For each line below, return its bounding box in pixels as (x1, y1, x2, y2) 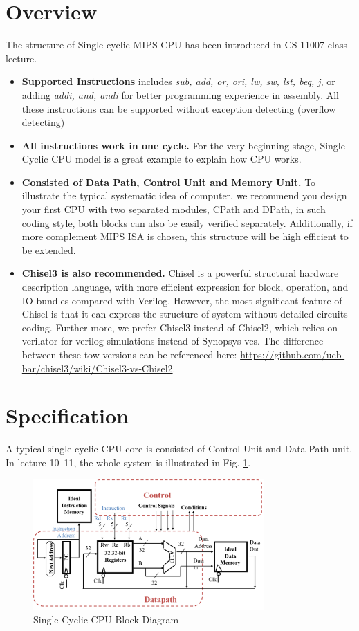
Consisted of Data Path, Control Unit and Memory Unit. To (21, 174, 316, 189)
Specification (6, 401, 129, 430)
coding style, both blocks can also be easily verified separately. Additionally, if (21, 215, 353, 230)
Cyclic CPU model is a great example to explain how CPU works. (21, 152, 302, 166)
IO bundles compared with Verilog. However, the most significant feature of (21, 293, 342, 307)
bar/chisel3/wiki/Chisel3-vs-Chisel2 (21, 360, 173, 375)
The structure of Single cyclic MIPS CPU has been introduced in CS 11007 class (6, 37, 347, 52)
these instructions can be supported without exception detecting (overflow (21, 101, 336, 116)
